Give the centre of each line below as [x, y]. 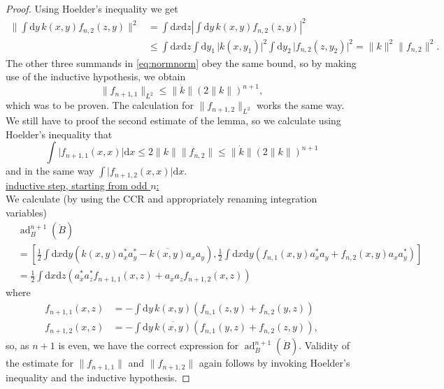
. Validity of [324, 345]
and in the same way [50, 171]
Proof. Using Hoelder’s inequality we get [92, 8]
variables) [26, 212]
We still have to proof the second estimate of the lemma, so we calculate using [173, 120]
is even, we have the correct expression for [149, 345]
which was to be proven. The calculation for [100, 105]
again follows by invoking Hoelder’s [274, 363]
